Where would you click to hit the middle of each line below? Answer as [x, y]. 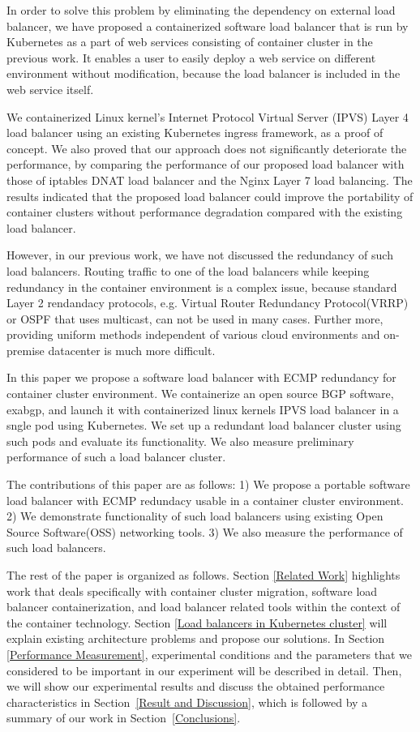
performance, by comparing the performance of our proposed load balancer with [206, 164]
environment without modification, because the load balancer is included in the [204, 73]
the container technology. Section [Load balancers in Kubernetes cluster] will [197, 622]
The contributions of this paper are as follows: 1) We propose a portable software [208, 484]
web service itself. [50, 89]
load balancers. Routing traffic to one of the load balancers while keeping [188, 270]
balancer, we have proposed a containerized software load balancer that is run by [208, 26]
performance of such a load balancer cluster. [116, 457]
